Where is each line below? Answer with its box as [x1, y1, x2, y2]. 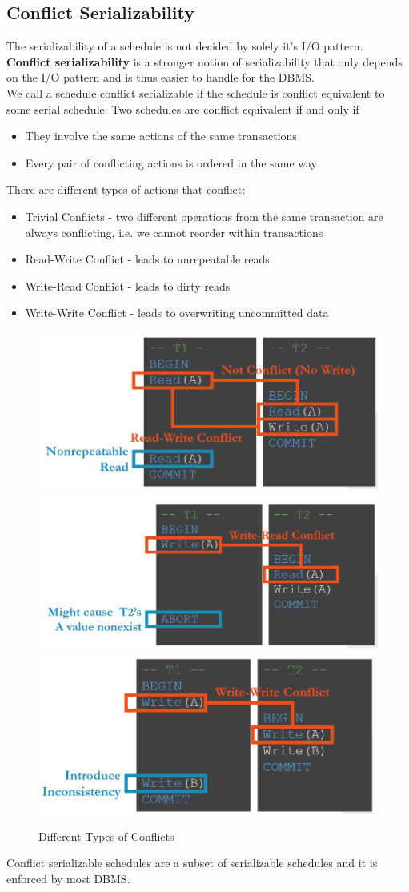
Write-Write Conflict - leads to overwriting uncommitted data [25, 304, 329, 321]
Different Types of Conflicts [38, 827, 174, 844]
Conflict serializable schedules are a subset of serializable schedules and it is [6, 854, 378, 871]
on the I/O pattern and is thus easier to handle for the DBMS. [6, 69, 315, 86]
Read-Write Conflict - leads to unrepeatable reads [25, 251, 270, 267]
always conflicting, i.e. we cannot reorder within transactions [25, 223, 323, 240]
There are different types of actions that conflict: [6, 181, 246, 198]
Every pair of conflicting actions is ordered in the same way [25, 154, 317, 171]
